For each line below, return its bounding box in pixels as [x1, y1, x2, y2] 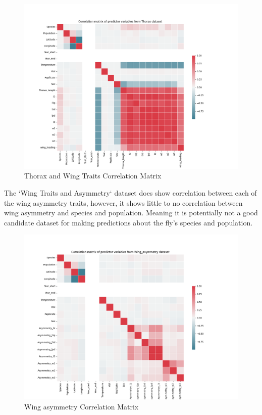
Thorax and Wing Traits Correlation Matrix [24, 170, 162, 181]
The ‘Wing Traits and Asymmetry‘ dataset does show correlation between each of [4, 188, 257, 198]
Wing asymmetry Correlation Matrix [24, 401, 139, 411]
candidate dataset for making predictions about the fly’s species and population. [4, 217, 253, 227]
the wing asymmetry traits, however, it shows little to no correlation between [4, 197, 243, 208]
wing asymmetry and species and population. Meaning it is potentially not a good [4, 207, 258, 218]
